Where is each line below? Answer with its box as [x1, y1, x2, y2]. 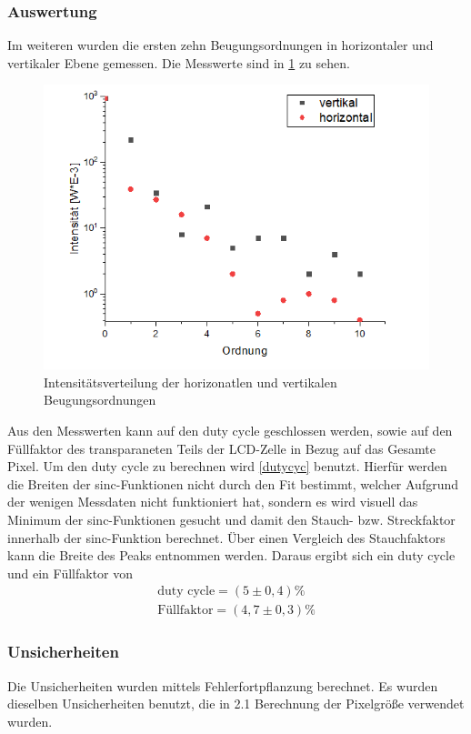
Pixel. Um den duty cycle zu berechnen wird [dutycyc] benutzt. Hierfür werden [7, 457, 447, 476]
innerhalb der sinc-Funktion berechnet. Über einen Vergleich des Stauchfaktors [7, 528, 446, 547]
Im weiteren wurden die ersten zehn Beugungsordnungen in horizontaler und [7, 35, 434, 55]
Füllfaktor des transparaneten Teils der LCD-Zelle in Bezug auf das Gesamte [7, 438, 436, 457]
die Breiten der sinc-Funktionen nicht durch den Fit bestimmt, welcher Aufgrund [7, 474, 459, 493]
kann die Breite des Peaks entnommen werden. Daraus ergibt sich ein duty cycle [7, 546, 456, 565]
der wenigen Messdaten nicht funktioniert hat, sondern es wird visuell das [7, 492, 418, 511]
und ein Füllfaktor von [7, 563, 134, 582]
